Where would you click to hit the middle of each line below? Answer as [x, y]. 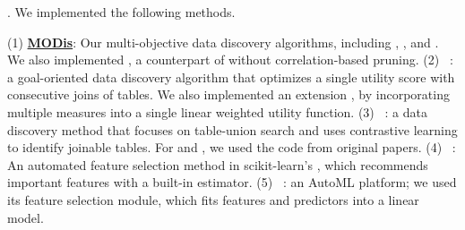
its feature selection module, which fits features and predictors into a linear [213, 199]
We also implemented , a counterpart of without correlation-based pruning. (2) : [230, 60]
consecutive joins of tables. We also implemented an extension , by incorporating [228, 94]
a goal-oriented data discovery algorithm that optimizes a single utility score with [231, 77]
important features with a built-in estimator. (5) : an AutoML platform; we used [232, 182]
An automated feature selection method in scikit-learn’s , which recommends [218, 164]
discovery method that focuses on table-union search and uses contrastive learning [232, 129]
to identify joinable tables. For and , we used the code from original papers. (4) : [232, 147]
